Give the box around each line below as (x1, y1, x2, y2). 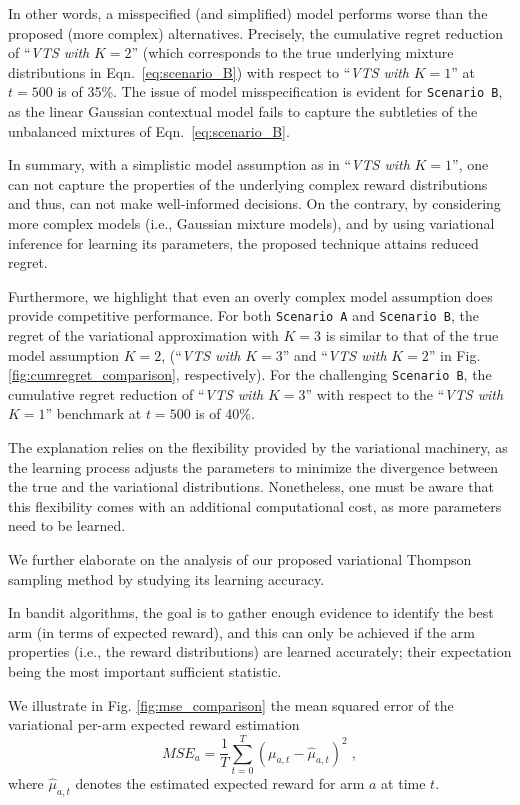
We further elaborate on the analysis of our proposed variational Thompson (8, 549, 472, 570)
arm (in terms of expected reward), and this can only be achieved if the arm (8, 621, 475, 642)
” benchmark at (45, 403, 142, 424)
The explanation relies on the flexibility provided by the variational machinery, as (8, 437, 508, 458)
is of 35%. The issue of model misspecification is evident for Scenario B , (57, 81, 503, 102)
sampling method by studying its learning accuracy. (8, 568, 325, 589)
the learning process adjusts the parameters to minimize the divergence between (8, 456, 499, 477)
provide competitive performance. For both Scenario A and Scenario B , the (8, 305, 480, 326)
